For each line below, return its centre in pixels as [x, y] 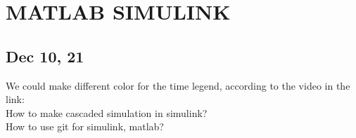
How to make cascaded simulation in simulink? [107, 112]
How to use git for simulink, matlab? [85, 126]
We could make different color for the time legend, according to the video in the [178, 85]
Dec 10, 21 [45, 56]
